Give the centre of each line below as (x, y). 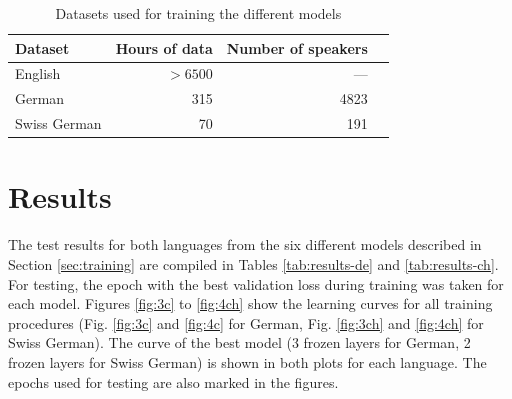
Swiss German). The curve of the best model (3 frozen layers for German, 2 (239, 342)
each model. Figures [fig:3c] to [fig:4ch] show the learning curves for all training (250, 303)
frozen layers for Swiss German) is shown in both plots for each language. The (247, 361)
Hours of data (164, 47)
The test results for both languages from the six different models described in (245, 244)
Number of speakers (297, 47)
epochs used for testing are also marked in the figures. (173, 381)
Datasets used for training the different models (198, 13)
